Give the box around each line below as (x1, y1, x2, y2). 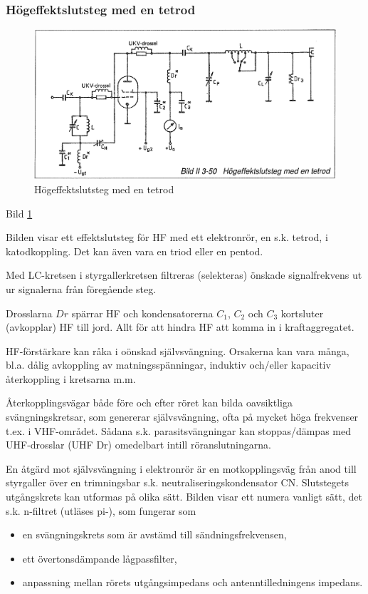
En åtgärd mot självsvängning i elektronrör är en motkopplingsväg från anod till (6, 461, 357, 476)
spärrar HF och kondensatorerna (71, 305, 214, 320)
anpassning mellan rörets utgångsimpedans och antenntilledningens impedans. (22, 575, 363, 590)
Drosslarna (6, 305, 53, 320)
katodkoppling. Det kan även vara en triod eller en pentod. (6, 243, 263, 258)
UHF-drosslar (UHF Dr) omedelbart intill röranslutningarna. (6, 437, 271, 452)
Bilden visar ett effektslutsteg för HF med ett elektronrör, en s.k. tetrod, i (6, 230, 328, 245)
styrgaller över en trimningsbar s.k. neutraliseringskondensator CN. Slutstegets (6, 475, 349, 490)
